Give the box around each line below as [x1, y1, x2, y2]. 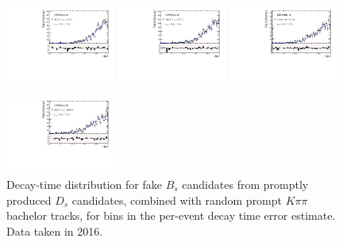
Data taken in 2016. [6, 222, 103, 239]
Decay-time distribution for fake [6, 175, 162, 192]
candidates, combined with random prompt [71, 191, 283, 208]
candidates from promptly [182, 175, 309, 192]
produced [6, 191, 52, 208]
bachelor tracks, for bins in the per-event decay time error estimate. [6, 207, 336, 224]
